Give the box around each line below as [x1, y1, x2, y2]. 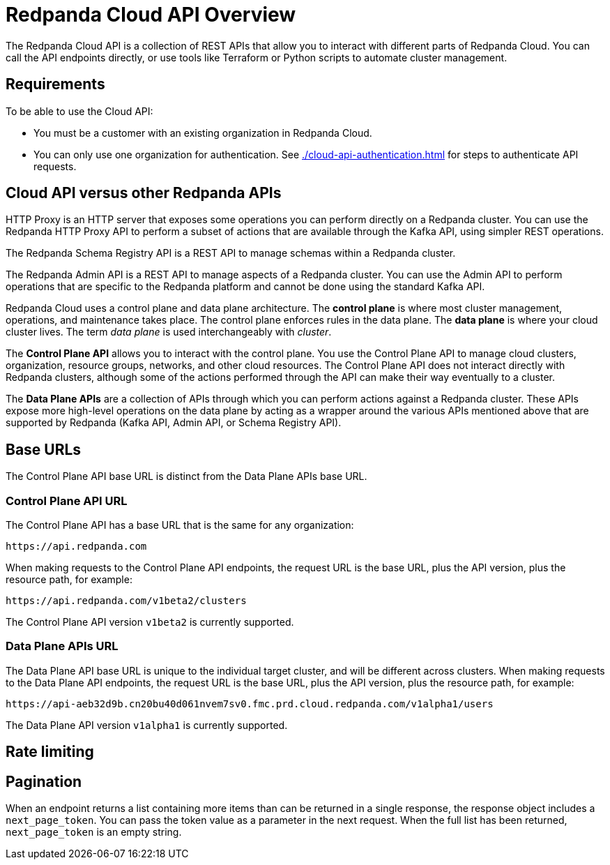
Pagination [6, 772, 82, 790]
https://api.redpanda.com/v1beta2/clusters [6, 595, 247, 607]
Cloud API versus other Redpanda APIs [6, 184, 282, 202]
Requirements [6, 75, 105, 93]
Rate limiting [6, 743, 94, 761]
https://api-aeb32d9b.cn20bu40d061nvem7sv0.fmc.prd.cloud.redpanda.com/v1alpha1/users [6, 698, 494, 709]
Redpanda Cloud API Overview [6, 3, 296, 27]
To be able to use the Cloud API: [6, 105, 153, 117]
